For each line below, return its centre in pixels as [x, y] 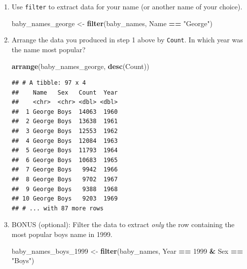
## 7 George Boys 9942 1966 [65, 170]
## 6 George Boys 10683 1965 [65, 160]
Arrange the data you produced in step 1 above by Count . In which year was [127, 40]
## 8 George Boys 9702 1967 [65, 180]
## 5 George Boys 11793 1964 [65, 151]
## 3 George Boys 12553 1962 [65, 131]
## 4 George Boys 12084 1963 [65, 141]
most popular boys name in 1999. [62, 234]
